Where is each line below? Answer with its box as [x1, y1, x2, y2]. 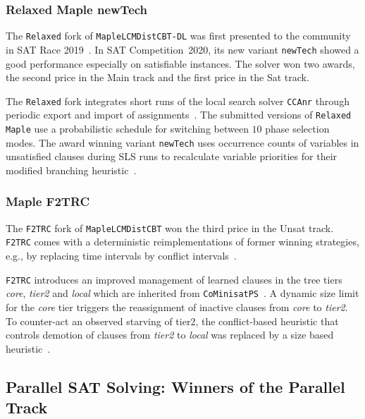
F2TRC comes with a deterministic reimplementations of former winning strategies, [6, 234, 359, 249]
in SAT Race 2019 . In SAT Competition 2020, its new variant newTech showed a [6, 42, 359, 56]
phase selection [265, 121, 330, 136]
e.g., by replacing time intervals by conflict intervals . [6, 248, 237, 263]
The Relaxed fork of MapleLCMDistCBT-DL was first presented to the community [6, 28, 351, 43]
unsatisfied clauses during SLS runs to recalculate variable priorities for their [6, 149, 338, 164]
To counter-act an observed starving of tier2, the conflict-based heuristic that [6, 313, 339, 328]
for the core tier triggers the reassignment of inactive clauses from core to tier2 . [6, 299, 348, 314]
